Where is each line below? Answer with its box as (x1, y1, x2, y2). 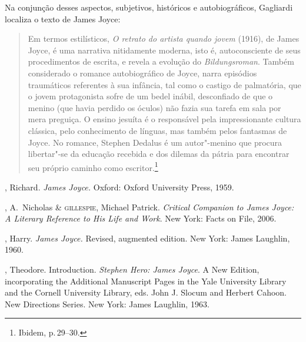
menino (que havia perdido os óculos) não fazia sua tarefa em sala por (28, 101, 281, 113)
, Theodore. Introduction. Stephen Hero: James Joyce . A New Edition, (5, 263, 260, 275)
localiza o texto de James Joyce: (5, 12, 121, 25)
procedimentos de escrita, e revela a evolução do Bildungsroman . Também (28, 55, 294, 68)
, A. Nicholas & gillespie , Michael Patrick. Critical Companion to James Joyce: (5, 200, 294, 213)
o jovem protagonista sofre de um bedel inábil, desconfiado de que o (28, 90, 273, 102)
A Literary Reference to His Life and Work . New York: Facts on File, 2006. (5, 212, 277, 224)
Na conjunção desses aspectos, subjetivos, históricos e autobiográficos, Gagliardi (5, 1, 293, 13)
